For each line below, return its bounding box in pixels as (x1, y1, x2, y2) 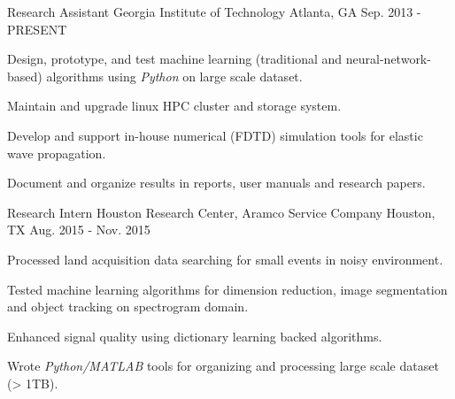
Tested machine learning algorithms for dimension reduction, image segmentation (7, 280, 448, 298)
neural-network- (345, 50, 431, 68)
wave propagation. (7, 143, 106, 162)
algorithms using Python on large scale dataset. (46, 66, 303, 85)
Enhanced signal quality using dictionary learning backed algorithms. (7, 326, 382, 345)
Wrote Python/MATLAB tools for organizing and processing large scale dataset (7, 357, 439, 375)
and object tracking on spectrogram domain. (7, 297, 249, 316)
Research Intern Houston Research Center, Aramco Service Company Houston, (7, 203, 436, 221)
